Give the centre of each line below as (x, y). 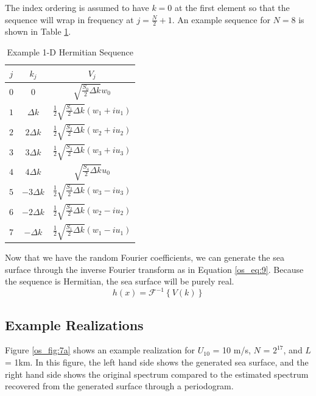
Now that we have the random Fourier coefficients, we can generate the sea (145, 257)
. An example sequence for (221, 19)
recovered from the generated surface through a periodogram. (119, 386)
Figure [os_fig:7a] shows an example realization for (100, 350)
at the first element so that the (232, 7)
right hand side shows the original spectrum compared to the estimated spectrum (157, 374)
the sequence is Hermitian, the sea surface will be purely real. (120, 281)
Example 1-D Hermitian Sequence (70, 52)
